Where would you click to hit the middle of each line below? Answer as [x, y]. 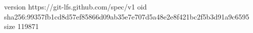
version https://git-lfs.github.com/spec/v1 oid [76, 6]
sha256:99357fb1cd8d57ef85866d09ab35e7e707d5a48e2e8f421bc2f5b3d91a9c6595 [127, 16]
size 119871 [22, 26]
